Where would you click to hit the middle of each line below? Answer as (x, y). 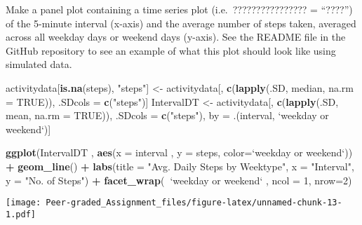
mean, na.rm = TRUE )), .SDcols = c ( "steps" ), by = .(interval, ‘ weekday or (167, 115)
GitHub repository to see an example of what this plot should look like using (171, 50)
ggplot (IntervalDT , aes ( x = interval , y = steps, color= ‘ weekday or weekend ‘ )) (179, 152)
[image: (24, 203)
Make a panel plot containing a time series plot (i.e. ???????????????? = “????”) (179, 9)
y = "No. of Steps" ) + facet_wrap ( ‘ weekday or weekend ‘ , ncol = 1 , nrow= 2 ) (179, 180)
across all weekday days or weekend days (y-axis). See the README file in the (176, 37)
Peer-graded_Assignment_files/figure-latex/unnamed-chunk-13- (194, 203)
